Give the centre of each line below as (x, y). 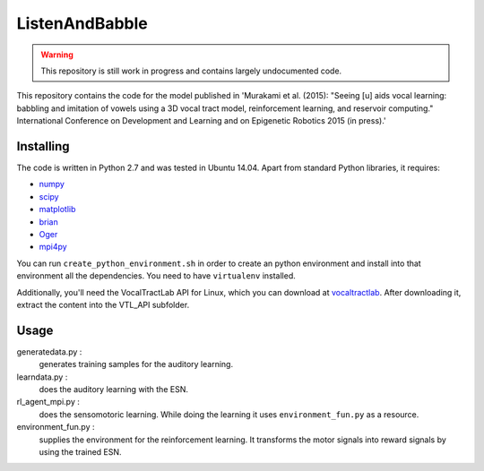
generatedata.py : (49, 351)
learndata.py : (42, 377)
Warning (57, 55)
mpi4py (53, 247)
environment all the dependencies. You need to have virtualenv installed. (156, 276)
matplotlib (57, 210)
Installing (43, 146)
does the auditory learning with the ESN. (113, 389)
